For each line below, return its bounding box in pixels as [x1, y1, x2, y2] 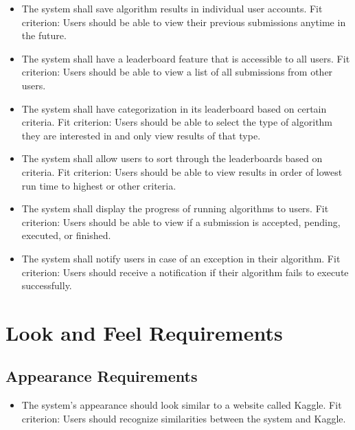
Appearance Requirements [5, 365, 198, 387]
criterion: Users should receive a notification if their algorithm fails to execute [21, 264, 349, 279]
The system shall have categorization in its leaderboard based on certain [21, 101, 327, 115]
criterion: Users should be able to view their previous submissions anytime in [21, 14, 346, 29]
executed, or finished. [21, 228, 111, 242]
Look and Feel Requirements [5, 318, 283, 346]
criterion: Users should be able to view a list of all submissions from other [21, 65, 333, 79]
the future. [21, 28, 67, 43]
